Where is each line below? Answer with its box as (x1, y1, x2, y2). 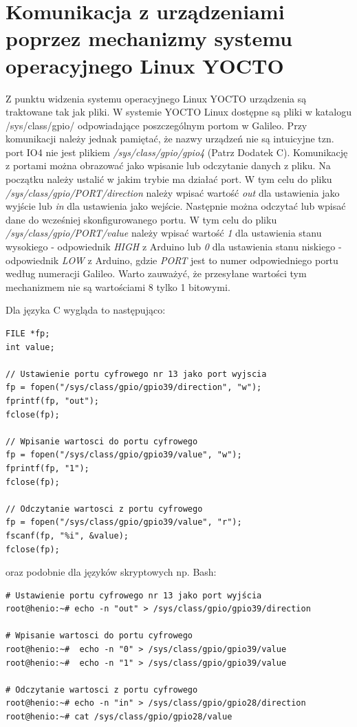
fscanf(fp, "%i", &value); (6, 530, 129, 541)
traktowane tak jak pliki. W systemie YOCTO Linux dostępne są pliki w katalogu (6, 105, 351, 119)
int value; (6, 342, 55, 352)
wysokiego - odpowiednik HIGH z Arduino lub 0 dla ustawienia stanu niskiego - (6, 239, 342, 254)
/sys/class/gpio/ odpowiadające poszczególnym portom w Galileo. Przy (6, 118, 307, 132)
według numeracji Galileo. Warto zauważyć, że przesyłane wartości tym (6, 266, 307, 281)
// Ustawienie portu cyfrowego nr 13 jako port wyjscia (6, 369, 267, 379)
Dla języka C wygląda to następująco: (6, 303, 166, 317)
